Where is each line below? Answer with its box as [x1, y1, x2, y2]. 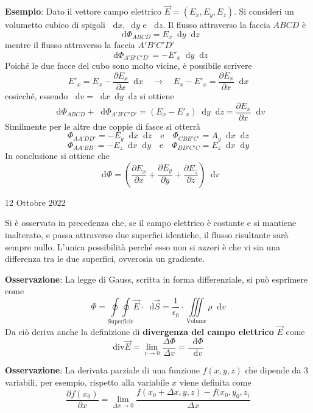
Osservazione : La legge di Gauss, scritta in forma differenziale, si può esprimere [5, 272, 308, 285]
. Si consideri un [233, 5, 294, 18]
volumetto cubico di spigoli [5, 18, 105, 31]
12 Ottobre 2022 [5, 196, 66, 208]
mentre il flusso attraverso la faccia [5, 38, 135, 51]
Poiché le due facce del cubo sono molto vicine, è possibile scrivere [5, 59, 252, 72]
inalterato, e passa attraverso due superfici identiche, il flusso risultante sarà [5, 228, 289, 241]
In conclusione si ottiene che [5, 149, 110, 162]
